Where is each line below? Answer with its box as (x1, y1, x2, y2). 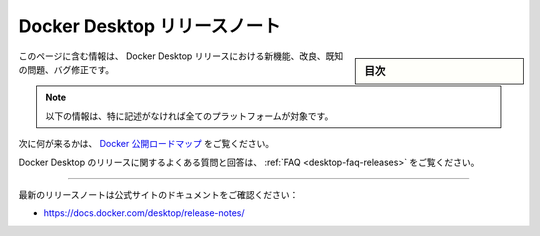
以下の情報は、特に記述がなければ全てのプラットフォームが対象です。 (45, 110, 334, 122)
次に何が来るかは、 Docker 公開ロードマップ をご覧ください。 (18, 138, 275, 150)
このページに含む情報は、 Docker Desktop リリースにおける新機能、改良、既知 (18, 50, 344, 62)
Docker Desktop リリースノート (18, 15, 282, 37)
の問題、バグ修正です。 (18, 63, 115, 75)
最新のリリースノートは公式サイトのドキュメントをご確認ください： (18, 188, 299, 200)
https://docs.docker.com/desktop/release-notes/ (43, 207, 245, 219)
